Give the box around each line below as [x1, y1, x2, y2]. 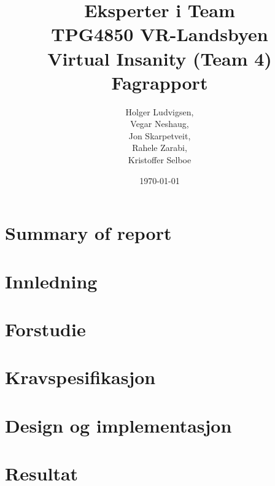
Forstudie [5, 317, 86, 341]
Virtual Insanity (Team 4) [47, 45, 272, 71]
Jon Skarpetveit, [128, 129, 191, 142]
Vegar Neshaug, [130, 117, 189, 130]
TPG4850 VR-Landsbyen [51, 21, 268, 47]
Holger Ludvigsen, [125, 105, 194, 118]
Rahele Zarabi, [132, 141, 187, 154]
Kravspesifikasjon [5, 364, 156, 390]
